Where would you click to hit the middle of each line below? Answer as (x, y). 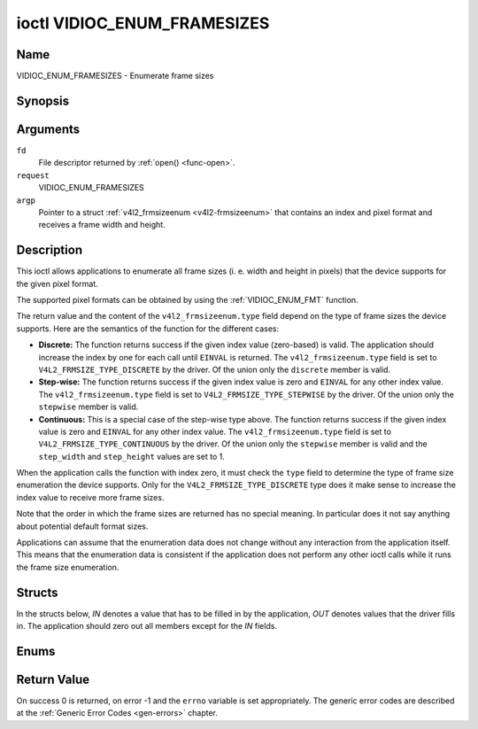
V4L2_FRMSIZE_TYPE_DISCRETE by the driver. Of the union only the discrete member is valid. (215, 369)
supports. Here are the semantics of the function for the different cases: (148, 329)
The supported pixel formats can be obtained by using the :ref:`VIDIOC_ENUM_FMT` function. (187, 300)
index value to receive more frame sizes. (90, 497)
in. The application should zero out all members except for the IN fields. (147, 626)
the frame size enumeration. (68, 567)
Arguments (48, 129)
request (33, 175)
